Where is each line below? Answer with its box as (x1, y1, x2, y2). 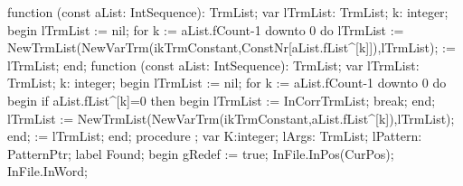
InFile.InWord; (7, 162, 88, 181)
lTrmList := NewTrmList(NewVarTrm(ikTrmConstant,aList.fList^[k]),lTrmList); (7, 108, 455, 127)
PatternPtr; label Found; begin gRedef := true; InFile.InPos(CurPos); (7, 144, 394, 163)
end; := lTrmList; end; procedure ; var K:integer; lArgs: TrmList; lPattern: (7, 126, 422, 145)
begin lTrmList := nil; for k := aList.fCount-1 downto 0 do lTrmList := (7, 20, 404, 39)
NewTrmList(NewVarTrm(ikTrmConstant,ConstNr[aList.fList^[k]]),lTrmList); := (7, 38, 456, 57)
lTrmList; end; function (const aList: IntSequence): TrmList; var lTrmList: (7, 55, 420, 74)
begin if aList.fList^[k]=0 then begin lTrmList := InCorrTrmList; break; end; (7, 90, 436, 109)
